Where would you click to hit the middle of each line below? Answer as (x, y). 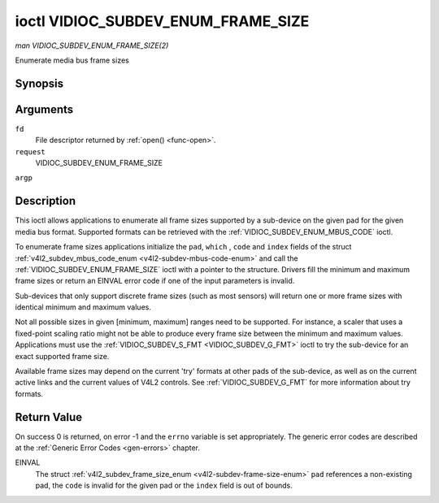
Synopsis (39, 83)
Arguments (44, 109)
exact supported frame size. (62, 356)
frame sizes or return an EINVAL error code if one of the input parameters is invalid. (155, 281)
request (30, 152)
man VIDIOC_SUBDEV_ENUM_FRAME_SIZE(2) (92, 46)
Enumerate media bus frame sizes (72, 60)
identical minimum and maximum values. (83, 307)
